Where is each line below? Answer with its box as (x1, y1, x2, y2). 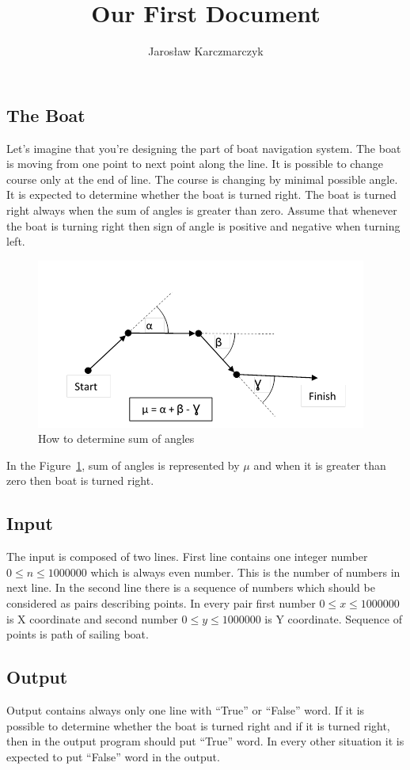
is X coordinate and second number (6, 610, 178, 627)
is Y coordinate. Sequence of (264, 610, 402, 627)
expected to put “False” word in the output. (6, 748, 220, 764)
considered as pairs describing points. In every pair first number (6, 595, 316, 612)
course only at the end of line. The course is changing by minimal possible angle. (6, 170, 398, 187)
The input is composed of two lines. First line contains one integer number (6, 548, 368, 565)
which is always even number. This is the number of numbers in (90, 563, 401, 580)
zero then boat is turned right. (6, 472, 154, 489)
